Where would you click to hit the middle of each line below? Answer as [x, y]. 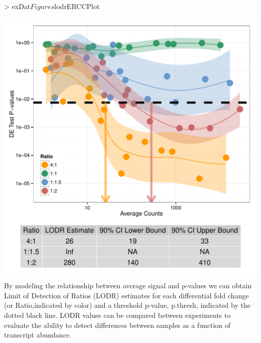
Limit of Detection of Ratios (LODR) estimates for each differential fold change [126, 295]
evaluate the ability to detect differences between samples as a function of [117, 325]
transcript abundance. [38, 335]
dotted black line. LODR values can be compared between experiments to [117, 315]
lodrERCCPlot [77, 6]
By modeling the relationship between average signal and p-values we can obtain [128, 285]
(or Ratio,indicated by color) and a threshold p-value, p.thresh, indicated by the [127, 305]
